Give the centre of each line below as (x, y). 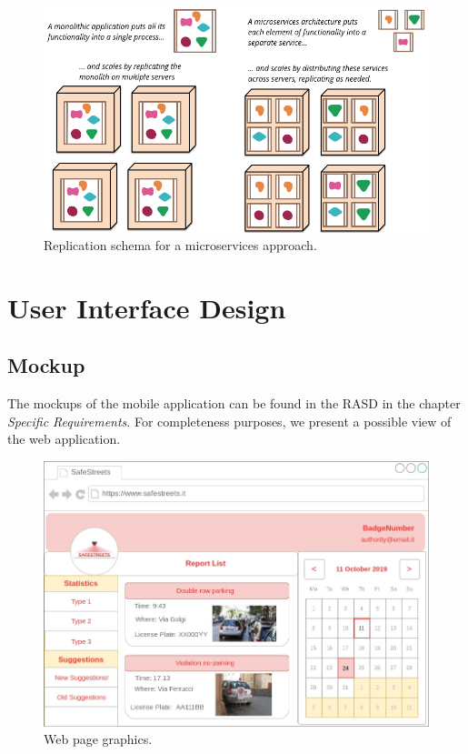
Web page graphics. (98, 739)
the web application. (64, 439)
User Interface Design (147, 307)
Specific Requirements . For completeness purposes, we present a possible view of (229, 421)
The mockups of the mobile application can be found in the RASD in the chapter (234, 403)
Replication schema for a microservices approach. (180, 245)
